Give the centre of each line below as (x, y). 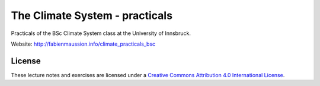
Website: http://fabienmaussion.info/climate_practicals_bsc (83, 44)
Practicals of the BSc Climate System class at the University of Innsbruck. (101, 33)
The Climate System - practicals (92, 15)
